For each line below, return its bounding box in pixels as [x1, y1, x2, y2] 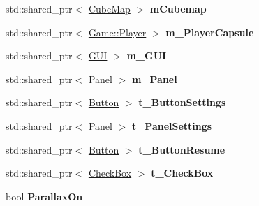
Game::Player [88, 24, 147, 39]
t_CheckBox [151, 165, 214, 180]
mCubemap [149, 1, 207, 15]
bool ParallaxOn [6, 189, 83, 203]
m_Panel [131, 71, 177, 86]
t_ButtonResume [138, 142, 225, 156]
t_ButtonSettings [138, 95, 226, 110]
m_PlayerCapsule [165, 24, 254, 39]
